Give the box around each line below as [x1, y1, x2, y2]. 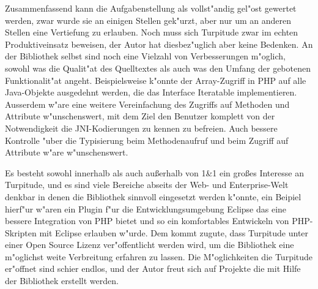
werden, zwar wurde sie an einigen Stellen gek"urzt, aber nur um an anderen [5, 13, 291, 26]
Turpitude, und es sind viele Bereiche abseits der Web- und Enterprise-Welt [5, 178, 289, 191]
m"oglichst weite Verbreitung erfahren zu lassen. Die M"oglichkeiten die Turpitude [5, 250, 313, 263]
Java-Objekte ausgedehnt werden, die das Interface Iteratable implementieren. [5, 86, 297, 99]
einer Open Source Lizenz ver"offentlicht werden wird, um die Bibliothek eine [5, 238, 294, 251]
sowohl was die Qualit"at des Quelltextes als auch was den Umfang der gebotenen [5, 61, 311, 74]
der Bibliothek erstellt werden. [5, 274, 119, 287]
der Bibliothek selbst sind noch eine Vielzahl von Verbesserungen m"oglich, [5, 50, 286, 62]
